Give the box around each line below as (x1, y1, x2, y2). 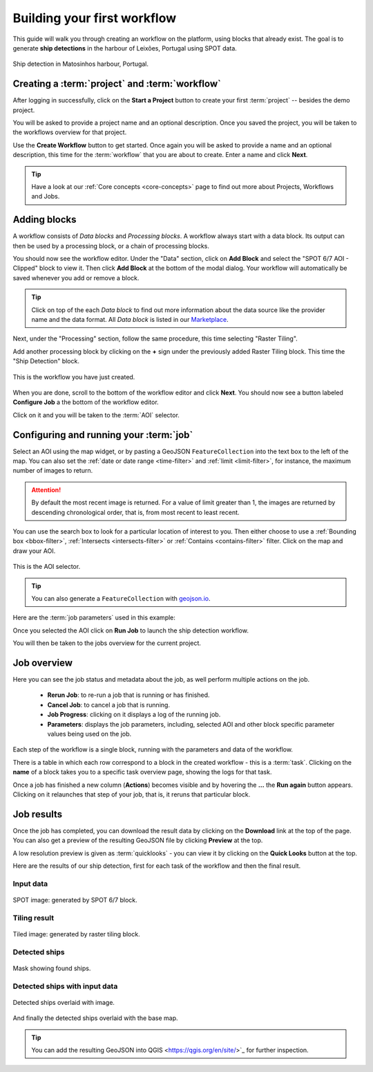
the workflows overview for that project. (12, 128, 127, 136)
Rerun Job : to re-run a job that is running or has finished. (47, 691, 210, 699)
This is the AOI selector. (12, 563, 81, 571)
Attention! (31, 485, 61, 494)
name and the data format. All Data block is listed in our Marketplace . (31, 316, 229, 323)
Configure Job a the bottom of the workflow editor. (12, 398, 159, 406)
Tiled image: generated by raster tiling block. (12, 929, 141, 938)
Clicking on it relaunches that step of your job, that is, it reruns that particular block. (12, 790, 251, 799)
